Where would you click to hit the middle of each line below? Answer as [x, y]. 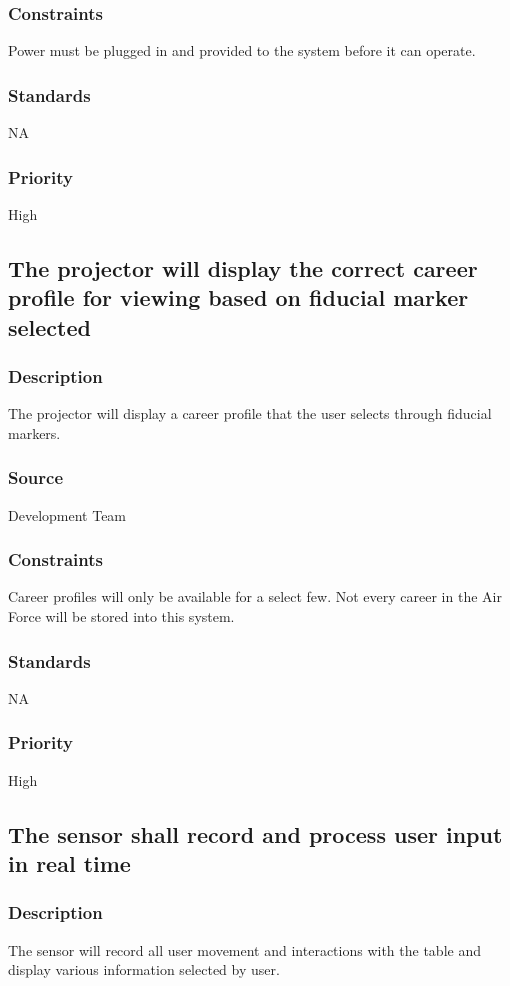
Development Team [67, 514]
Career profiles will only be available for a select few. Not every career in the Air [255, 596]
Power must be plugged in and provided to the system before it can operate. [242, 50]
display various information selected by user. [144, 969]
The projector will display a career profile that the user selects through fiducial [250, 413]
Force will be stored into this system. [121, 616]
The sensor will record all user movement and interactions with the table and [244, 949]
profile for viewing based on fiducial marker [238, 297]
